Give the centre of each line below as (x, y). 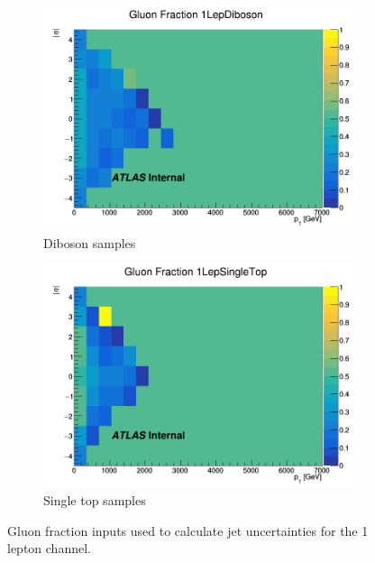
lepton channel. (49, 548)
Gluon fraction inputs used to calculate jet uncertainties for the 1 (188, 530)
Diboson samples (90, 242)
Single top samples (95, 500)
